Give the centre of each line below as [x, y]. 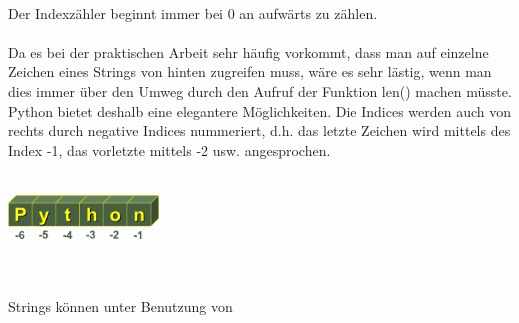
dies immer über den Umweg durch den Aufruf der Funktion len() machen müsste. [260, 90]
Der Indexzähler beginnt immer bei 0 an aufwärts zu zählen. [193, 12]
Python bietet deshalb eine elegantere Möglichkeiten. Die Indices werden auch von [260, 110]
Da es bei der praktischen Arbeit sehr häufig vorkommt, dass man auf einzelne [248, 51]
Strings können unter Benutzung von [120, 306]
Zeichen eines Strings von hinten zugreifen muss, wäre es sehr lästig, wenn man [250, 71]
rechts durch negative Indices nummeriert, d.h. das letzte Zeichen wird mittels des [259, 130]
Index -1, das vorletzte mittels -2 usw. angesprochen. [169, 149]
